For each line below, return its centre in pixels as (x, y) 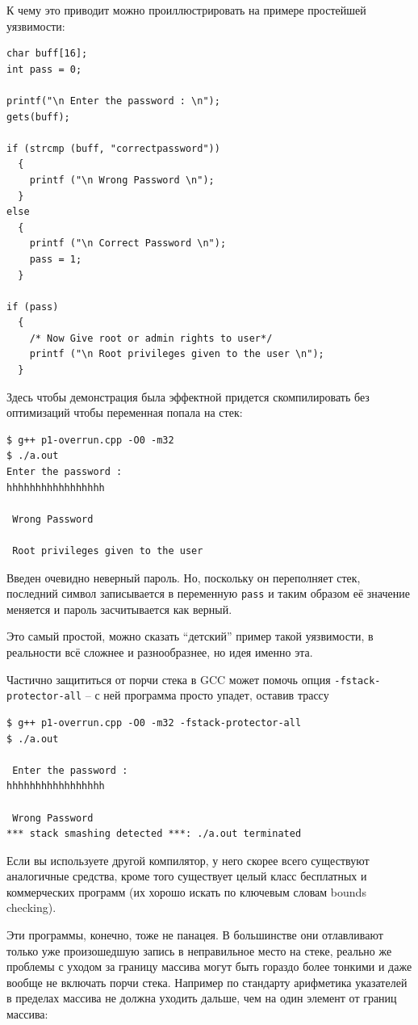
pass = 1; (56, 259)
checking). (31, 907)
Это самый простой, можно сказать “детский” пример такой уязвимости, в (190, 636)
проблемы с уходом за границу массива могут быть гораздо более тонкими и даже (209, 966)
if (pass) (33, 307)
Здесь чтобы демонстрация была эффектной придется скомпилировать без (188, 396)
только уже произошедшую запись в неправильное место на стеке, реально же (199, 950)
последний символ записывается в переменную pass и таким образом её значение (208, 593)
